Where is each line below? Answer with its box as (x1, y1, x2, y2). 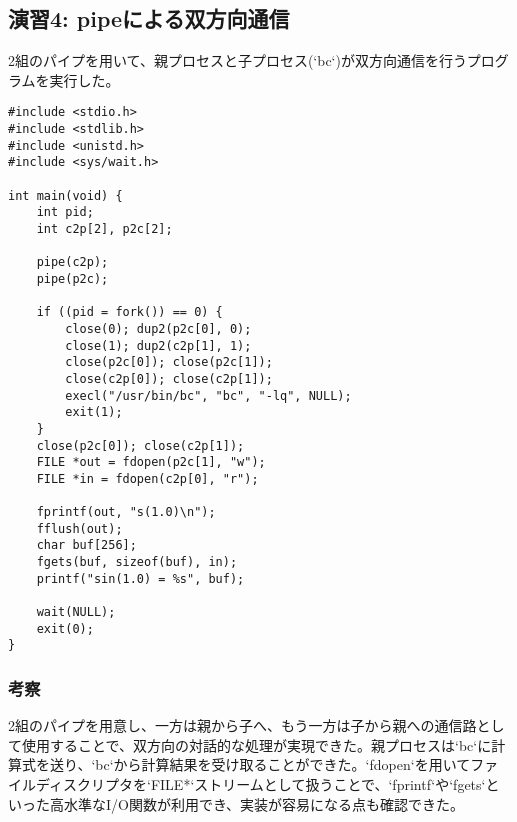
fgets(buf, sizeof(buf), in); (36, 555, 238, 570)
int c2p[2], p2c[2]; (36, 221, 173, 236)
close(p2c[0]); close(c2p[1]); (36, 438, 245, 453)
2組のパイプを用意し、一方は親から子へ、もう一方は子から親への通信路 (8, 715, 477, 736)
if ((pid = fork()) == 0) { (36, 305, 223, 320)
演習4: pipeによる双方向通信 (8, 3, 290, 34)
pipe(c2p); (36, 255, 109, 270)
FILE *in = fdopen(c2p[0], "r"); (36, 471, 259, 486)
